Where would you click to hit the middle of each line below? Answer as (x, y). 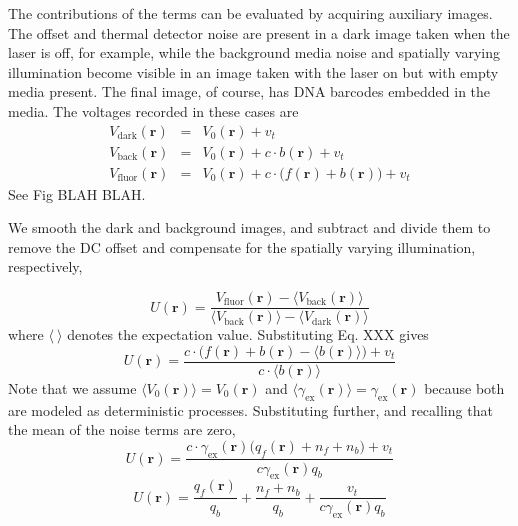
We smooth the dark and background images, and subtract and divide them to (249, 227)
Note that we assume (72, 387)
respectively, (45, 266)
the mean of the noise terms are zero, (122, 429)
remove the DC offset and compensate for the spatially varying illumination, (242, 246)
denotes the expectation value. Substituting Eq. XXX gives (248, 334)
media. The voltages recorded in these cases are (153, 110)
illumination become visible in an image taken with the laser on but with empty (253, 71)
